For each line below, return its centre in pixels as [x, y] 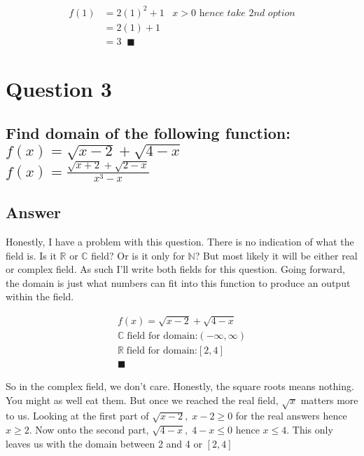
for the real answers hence [291, 416]
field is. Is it [31, 255]
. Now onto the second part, [89, 429]
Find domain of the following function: [148, 133]
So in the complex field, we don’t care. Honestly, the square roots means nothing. [180, 385]
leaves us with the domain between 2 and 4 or [104, 443]
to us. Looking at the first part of [77, 416]
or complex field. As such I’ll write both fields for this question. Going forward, [175, 269]
